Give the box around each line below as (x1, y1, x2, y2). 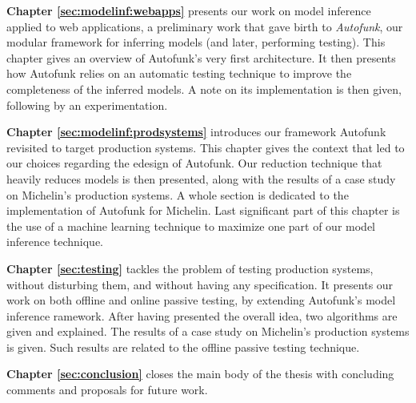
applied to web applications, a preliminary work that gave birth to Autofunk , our (6, 18, 403, 34)
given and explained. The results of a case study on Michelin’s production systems (6, 323, 410, 340)
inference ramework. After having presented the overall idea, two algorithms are (6, 307, 398, 324)
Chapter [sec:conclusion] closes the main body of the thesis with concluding (6, 365, 394, 382)
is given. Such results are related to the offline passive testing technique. (6, 338, 360, 355)
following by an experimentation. (6, 96, 168, 113)
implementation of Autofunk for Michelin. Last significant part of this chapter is (6, 202, 400, 219)
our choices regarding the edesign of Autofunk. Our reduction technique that (6, 155, 382, 171)
